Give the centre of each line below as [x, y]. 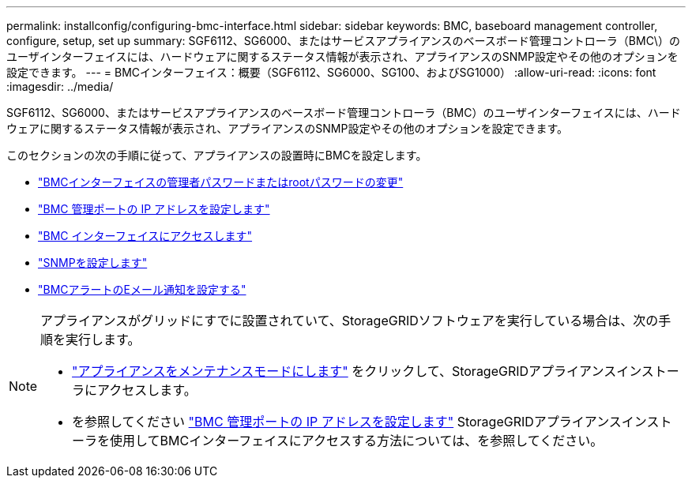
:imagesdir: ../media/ [60, 86]
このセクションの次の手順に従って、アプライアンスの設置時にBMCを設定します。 [217, 155]
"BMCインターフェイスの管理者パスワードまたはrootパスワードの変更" [221, 182]
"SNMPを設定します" [93, 263]
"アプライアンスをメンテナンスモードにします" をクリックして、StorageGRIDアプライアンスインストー [376, 371]
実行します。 [103, 340]
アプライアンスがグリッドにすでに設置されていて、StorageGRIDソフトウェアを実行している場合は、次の [350, 321]
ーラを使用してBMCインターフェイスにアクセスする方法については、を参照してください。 [338, 441]
